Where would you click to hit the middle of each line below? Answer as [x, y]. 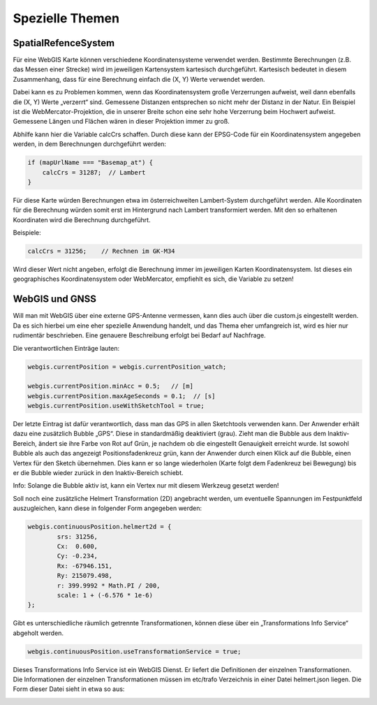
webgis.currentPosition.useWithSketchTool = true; [116, 406]
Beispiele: [27, 233]
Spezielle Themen [66, 18]
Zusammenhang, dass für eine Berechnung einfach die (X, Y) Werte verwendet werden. [139, 79]
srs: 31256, [77, 537]
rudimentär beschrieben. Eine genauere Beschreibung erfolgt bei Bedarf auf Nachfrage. [139, 335]
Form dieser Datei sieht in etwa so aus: [69, 689]
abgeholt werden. [38, 633]
